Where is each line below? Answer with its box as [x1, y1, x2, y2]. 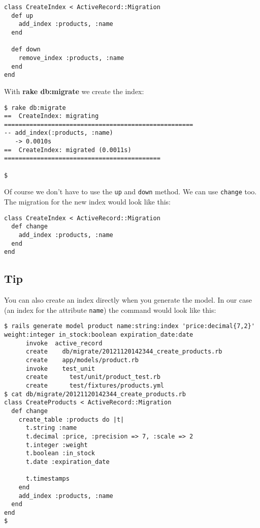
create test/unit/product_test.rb [25, 373, 160, 381]
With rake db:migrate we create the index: [4, 85, 144, 96]
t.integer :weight [25, 441, 88, 449]
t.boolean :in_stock [25, 450, 95, 457]
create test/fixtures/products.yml [25, 382, 164, 389]
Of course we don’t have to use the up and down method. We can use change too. [4, 186, 257, 197]
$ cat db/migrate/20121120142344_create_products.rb [4, 390, 186, 398]
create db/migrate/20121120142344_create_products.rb [25, 348, 222, 356]
